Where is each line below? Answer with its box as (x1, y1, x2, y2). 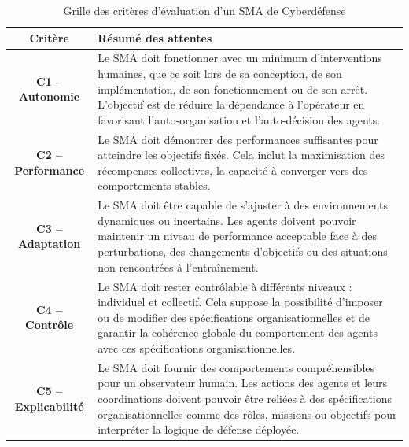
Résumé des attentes (98, 29, 212, 46)
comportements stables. (98, 177, 211, 194)
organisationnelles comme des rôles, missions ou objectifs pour (98, 405, 397, 422)
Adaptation (17, 235, 81, 252)
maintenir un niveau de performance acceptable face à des (98, 227, 378, 244)
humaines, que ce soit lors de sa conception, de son (98, 65, 342, 82)
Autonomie (18, 88, 80, 105)
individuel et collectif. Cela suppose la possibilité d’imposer (98, 294, 383, 310)
